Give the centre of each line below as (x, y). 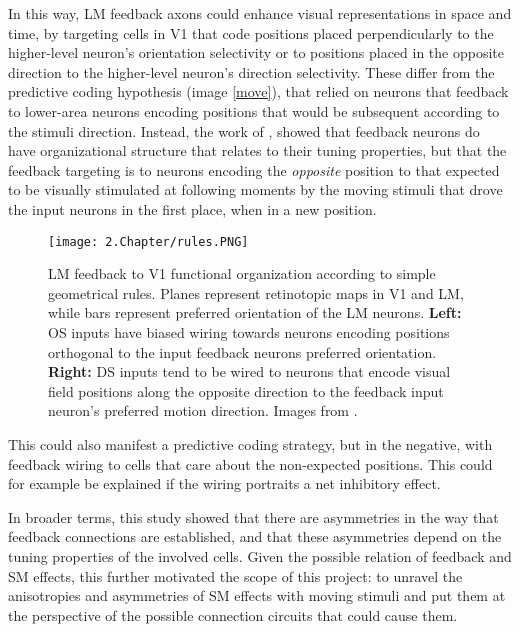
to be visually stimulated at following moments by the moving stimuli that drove (255, 189)
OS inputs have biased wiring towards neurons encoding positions (249, 331)
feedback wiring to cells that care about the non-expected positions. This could (250, 463)
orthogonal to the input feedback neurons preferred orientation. (242, 351)
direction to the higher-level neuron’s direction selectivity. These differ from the (251, 71)
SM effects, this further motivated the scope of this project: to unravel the (235, 575)
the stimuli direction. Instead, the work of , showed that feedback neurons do (244, 130)
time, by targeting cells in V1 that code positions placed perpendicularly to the (251, 32)
